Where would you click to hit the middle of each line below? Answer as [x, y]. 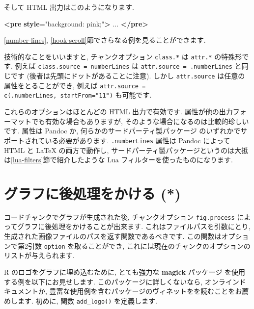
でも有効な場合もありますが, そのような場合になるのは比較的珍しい [140, 121]
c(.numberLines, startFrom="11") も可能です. [78, 95]
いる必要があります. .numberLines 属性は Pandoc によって [138, 140]
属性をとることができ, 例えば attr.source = [75, 85]
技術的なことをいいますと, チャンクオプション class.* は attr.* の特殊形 [123, 56]
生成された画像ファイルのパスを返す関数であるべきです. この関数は [113, 236]
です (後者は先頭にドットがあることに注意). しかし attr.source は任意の [128, 76]
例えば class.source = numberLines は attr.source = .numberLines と [128, 66]
